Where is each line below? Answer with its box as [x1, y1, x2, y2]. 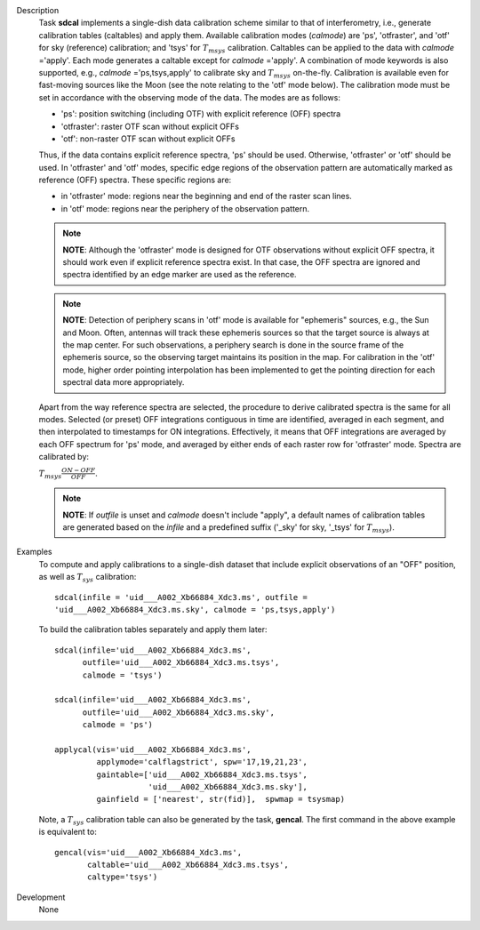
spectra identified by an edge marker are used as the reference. [62, 269, 297, 280]
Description [16, 5, 60, 15]
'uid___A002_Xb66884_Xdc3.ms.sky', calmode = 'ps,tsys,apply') [54, 605, 336, 614]
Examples [16, 547, 52, 557]
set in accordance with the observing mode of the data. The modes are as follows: [38, 92, 341, 102]
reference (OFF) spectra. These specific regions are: [38, 174, 232, 186]
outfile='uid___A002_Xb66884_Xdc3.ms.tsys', [82, 658, 280, 668]
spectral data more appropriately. [62, 377, 185, 388]
